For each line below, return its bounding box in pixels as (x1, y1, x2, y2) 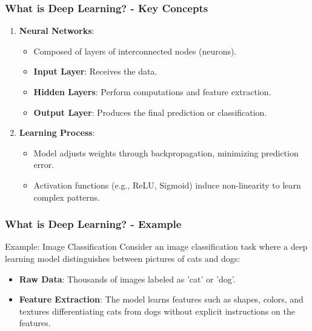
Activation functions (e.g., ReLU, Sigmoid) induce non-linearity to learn (33, 178, 301, 191)
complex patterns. (33, 190, 100, 203)
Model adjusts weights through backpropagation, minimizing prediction (33, 146, 299, 159)
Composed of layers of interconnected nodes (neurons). (33, 44, 237, 57)
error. (33, 158, 55, 171)
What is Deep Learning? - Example (5, 216, 182, 232)
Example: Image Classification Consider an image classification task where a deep (5, 240, 308, 253)
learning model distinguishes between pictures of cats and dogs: (5, 252, 241, 264)
